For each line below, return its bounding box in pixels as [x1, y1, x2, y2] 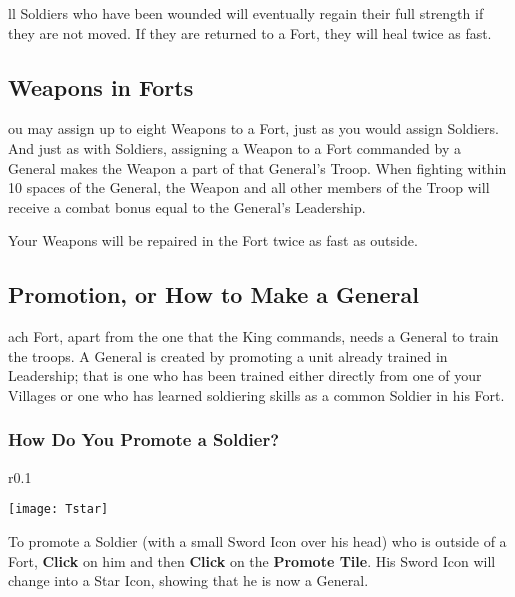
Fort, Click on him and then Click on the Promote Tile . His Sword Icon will [8, 550, 496, 571]
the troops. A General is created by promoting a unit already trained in [8, 345, 448, 366]
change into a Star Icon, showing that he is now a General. [8, 570, 369, 591]
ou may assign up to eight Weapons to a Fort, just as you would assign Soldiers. [8, 118, 499, 139]
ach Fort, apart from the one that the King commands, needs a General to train [8, 326, 499, 347]
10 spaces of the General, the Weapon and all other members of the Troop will [8, 177, 490, 198]
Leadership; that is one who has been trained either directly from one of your [8, 365, 482, 386]
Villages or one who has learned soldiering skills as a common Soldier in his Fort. [8, 384, 505, 405]
